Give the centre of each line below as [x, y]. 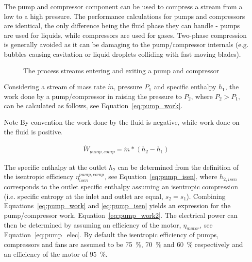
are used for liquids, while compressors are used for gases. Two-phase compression [126, 35]
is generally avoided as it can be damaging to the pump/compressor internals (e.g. [126, 44]
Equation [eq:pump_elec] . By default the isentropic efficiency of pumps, [111, 235]
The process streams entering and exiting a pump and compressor [121, 70]
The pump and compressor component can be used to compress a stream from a [123, 6]
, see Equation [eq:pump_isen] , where [161, 176]
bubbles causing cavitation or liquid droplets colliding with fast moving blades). [123, 54]
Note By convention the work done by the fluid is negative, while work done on [122, 122]
